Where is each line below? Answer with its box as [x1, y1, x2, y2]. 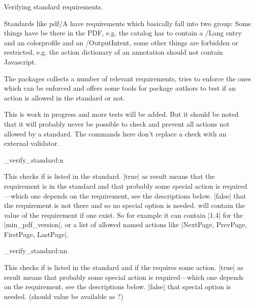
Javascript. [4, 56, 36, 67]
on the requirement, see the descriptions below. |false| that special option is [4, 281, 231, 292]
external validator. [4, 138, 60, 148]
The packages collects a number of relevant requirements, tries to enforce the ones [4, 73, 251, 83]
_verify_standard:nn [4, 245, 67, 256]
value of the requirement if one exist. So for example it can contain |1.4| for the [4, 209, 243, 220]
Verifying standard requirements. [4, 1, 103, 11]
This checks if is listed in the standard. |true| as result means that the [4, 171, 215, 181]
